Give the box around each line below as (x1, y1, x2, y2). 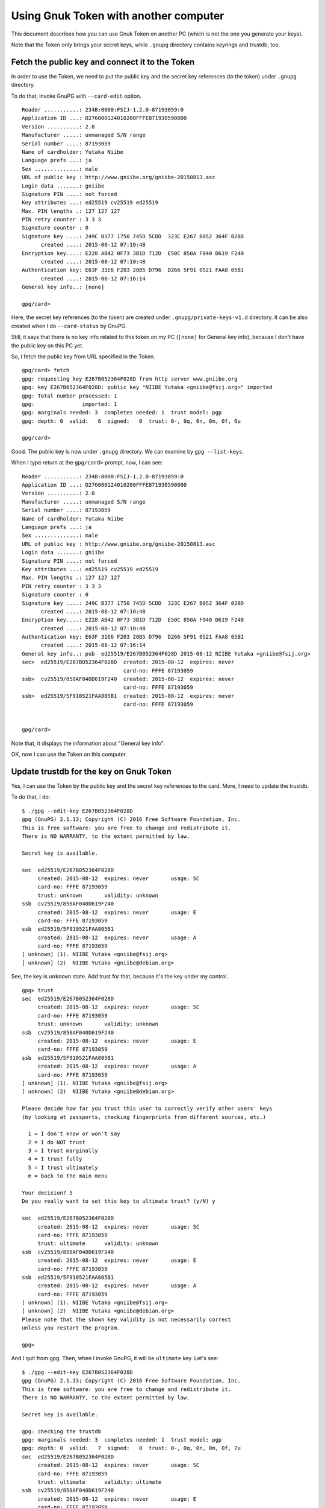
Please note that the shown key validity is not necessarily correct (22, 1316, 232, 1323)
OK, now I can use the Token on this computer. (11, 751, 128, 758)
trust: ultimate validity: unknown (37, 1240, 159, 1247)
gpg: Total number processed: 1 (22, 392, 117, 399)
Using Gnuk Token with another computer (11, 9, 224, 22)
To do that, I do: (11, 793, 51, 800)
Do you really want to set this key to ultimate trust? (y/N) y (22, 1198, 216, 1205)
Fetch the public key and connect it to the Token (11, 57, 195, 67)
